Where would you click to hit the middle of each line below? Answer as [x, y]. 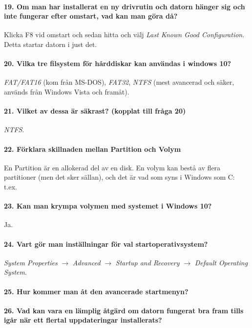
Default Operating [221, 262]
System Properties [31, 262]
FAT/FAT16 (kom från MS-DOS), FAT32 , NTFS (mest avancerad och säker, [119, 82]
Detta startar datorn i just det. [51, 44]
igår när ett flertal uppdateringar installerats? [83, 320]
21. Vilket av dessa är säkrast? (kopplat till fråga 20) [95, 111]
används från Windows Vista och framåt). [67, 91]
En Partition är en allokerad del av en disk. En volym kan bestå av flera [112, 167]
